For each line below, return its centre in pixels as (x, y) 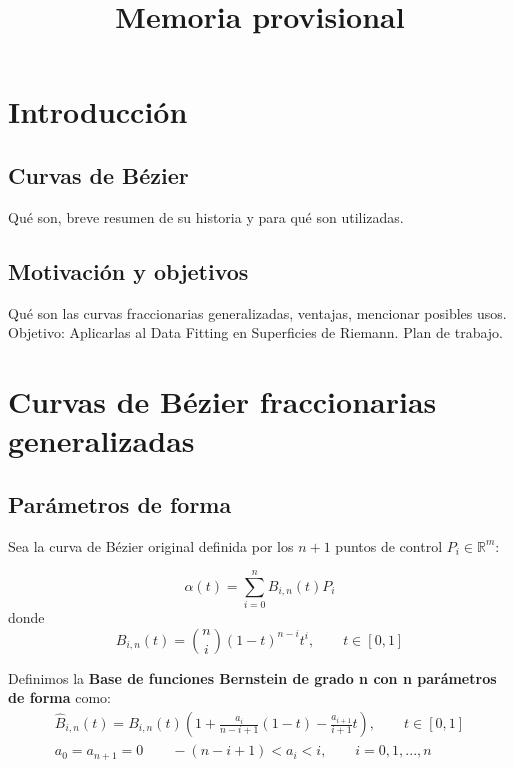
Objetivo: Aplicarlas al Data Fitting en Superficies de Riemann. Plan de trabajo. (255, 332)
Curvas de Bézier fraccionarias (222, 400)
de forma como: (59, 697)
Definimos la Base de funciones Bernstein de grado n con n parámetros (252, 677)
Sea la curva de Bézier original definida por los (151, 545)
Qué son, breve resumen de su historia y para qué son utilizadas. (206, 216)
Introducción (98, 111)
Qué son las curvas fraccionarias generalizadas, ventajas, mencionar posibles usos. (257, 312)
